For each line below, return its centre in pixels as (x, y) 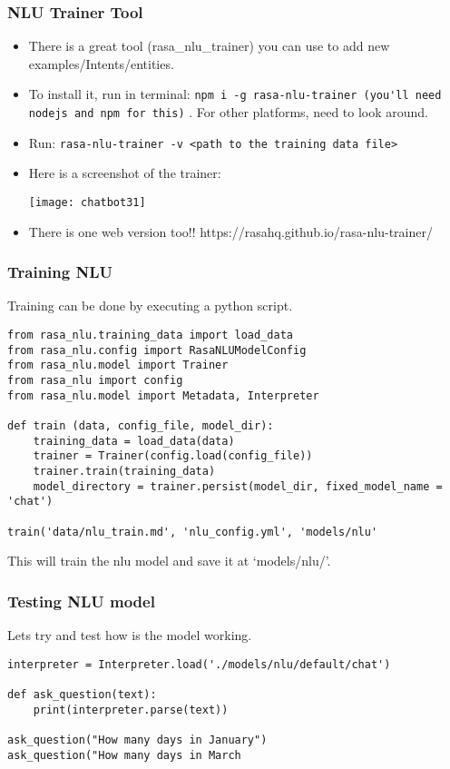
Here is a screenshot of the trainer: (125, 173)
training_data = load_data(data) (134, 441)
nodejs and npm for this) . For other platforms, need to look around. (229, 112)
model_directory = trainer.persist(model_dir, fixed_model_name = (238, 486)
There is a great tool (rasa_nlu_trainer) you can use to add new (209, 46)
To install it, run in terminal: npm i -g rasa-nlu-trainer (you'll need (235, 94)
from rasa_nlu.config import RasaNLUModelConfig (157, 350)
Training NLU (60, 272)
